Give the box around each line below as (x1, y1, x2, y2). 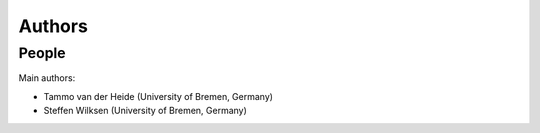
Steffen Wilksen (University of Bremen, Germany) (43, 105, 247, 117)
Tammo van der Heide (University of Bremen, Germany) (43, 90, 274, 102)
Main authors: (18, 72, 76, 84)
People (18, 44, 66, 62)
